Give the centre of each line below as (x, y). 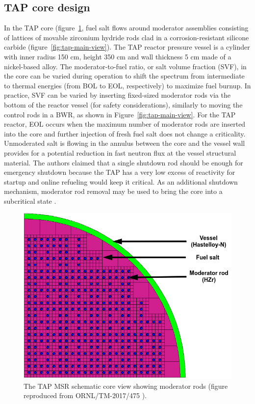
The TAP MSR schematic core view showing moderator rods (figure (126, 386)
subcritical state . (30, 201)
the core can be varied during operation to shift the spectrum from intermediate (124, 76)
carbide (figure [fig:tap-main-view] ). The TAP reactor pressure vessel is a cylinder (127, 47)
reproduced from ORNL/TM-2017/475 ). (85, 395)
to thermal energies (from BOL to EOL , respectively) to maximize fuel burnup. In (127, 85)
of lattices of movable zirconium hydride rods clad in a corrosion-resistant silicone (127, 37)
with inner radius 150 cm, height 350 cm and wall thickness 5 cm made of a (118, 56)
